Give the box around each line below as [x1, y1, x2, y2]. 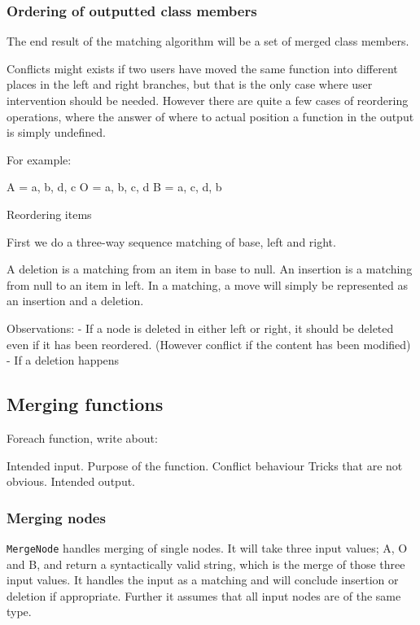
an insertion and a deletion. [7, 292, 144, 309]
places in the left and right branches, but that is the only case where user [7, 76, 373, 93]
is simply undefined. [7, 124, 106, 141]
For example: [7, 151, 72, 168]
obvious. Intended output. [7, 473, 136, 490]
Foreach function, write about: [7, 429, 158, 446]
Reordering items [7, 205, 92, 222]
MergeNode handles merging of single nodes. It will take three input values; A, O [7, 539, 408, 556]
